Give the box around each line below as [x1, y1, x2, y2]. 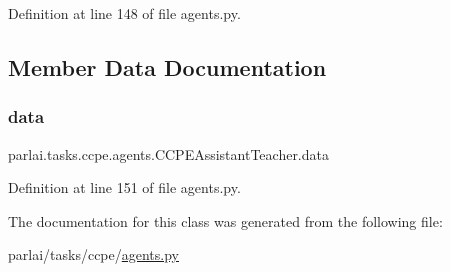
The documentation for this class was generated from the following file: [8, 210, 443, 231]
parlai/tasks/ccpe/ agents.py [8, 244, 179, 265]
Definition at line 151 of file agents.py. [8, 177, 241, 198]
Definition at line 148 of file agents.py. [8, 3, 241, 23]
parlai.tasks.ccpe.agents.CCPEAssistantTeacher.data [8, 143, 329, 164]
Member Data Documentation [8, 51, 327, 82]
